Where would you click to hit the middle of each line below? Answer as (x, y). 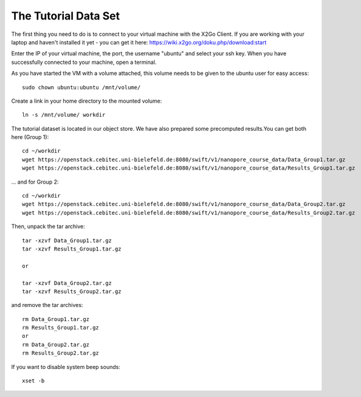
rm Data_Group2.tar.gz (56, 344)
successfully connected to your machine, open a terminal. (84, 62)
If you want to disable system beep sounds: (66, 367)
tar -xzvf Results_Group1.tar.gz (72, 249)
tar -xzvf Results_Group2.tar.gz (72, 291)
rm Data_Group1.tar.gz (56, 319)
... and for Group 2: (35, 182)
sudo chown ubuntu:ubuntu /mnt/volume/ (81, 87)
